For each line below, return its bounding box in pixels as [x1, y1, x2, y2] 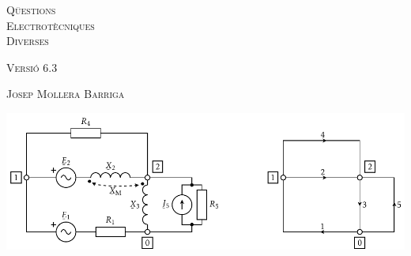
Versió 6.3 [6, 58, 58, 75]
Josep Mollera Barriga [6, 85, 125, 102]
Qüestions [6, 2, 56, 17]
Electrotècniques [6, 17, 95, 33]
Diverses [6, 32, 49, 49]
